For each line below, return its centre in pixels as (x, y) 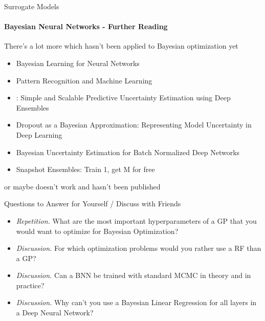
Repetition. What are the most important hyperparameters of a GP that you (136, 220)
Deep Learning (39, 134)
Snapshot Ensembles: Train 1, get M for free (85, 169)
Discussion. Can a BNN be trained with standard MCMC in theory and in (134, 275)
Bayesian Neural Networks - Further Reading (86, 26)
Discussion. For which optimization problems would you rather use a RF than (139, 248)
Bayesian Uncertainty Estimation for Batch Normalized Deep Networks (128, 152)
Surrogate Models (32, 6)
